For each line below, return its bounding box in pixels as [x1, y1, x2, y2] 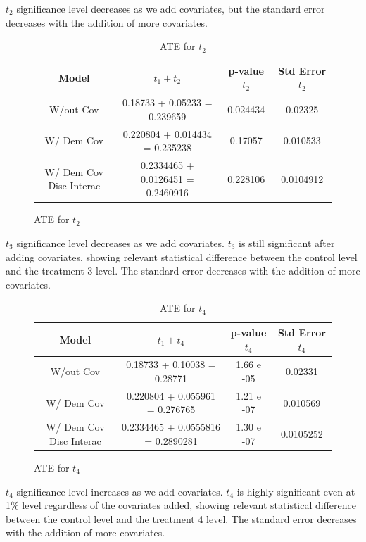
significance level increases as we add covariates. [16, 484, 223, 498]
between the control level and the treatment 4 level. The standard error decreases [6, 511, 357, 526]
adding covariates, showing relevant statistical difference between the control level [6, 249, 358, 264]
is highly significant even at [236, 484, 355, 498]
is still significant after [239, 235, 335, 250]
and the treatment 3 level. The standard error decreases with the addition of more [6, 263, 360, 278]
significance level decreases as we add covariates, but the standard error [16, 1, 325, 15]
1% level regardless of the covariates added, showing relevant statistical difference [6, 498, 356, 512]
